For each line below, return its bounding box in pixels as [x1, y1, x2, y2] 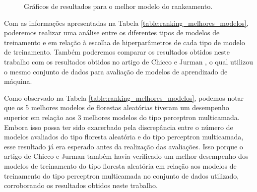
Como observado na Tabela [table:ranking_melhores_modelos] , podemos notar [4, 92, 244, 103]
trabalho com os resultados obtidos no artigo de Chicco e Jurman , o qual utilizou [4, 56, 253, 66]
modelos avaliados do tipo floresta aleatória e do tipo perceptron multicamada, [4, 131, 244, 142]
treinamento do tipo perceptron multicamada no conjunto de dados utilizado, [4, 170, 239, 181]
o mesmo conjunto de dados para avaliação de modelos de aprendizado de [4, 66, 228, 76]
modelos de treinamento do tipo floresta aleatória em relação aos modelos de [4, 160, 237, 171]
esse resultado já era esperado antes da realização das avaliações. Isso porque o [4, 141, 243, 151]
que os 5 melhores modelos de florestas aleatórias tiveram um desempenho [4, 102, 229, 113]
